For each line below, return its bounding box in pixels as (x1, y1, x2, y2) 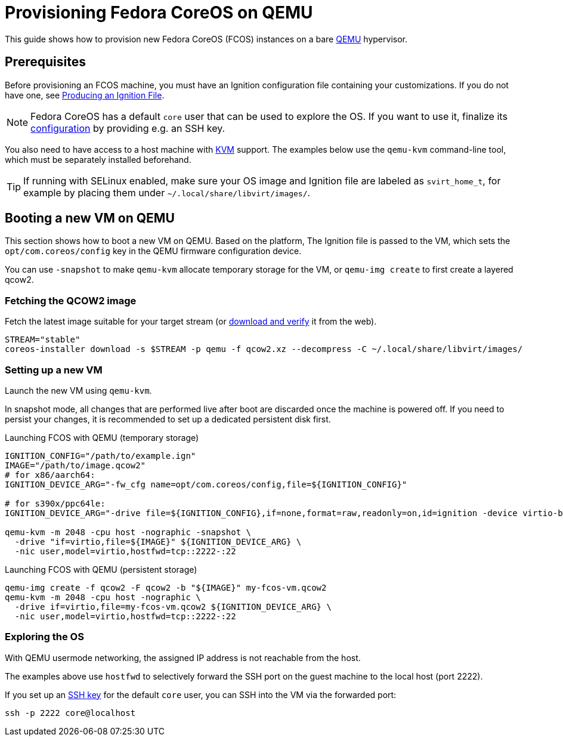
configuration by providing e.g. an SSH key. (30, 122, 225, 134)
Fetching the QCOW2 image (5, 294, 137, 307)
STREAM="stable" (5, 335, 81, 345)
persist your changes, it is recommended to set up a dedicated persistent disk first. (5, 413, 331, 424)
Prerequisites (5, 54, 86, 70)
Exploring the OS (5, 631, 84, 643)
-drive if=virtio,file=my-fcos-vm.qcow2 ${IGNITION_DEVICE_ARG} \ (14, 601, 332, 612)
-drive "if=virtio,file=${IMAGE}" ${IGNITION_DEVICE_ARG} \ (14, 536, 302, 547)
